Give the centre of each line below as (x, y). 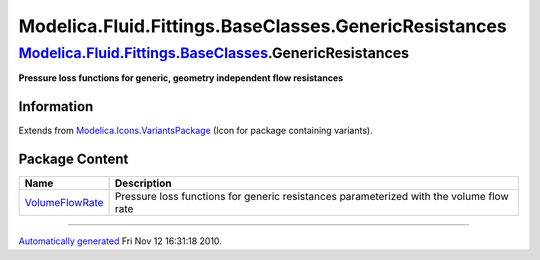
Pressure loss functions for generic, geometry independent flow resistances (181, 78)
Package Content (73, 159)
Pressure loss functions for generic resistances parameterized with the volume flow (312, 197)
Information (56, 106)
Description (143, 183)
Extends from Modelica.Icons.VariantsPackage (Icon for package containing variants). (196, 131)
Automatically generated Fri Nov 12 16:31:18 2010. (120, 241)
